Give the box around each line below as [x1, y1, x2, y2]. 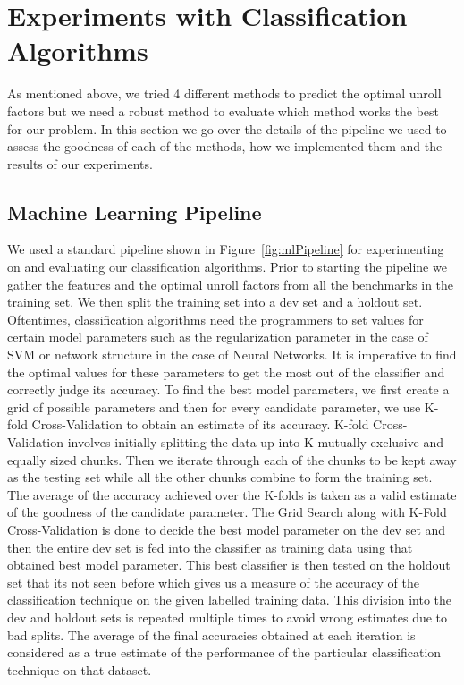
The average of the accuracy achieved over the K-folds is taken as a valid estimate [7, 485, 457, 503]
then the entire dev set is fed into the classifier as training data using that [7, 537, 413, 556]
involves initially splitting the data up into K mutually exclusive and [67, 433, 443, 452]
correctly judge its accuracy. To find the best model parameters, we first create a [7, 380, 450, 399]
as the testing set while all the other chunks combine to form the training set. [7, 468, 433, 486]
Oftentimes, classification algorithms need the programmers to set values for [7, 309, 424, 328]
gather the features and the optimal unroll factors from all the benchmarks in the [7, 275, 454, 293]
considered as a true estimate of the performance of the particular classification [7, 643, 442, 662]
